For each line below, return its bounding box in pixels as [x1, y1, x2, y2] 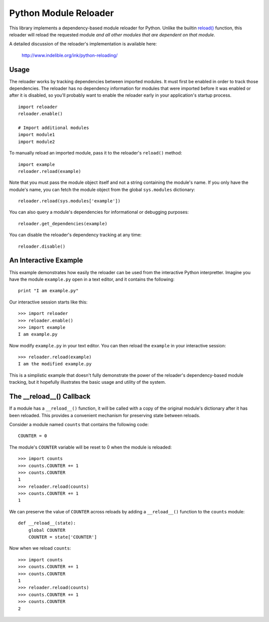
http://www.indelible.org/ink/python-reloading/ [21, 52, 118, 58]
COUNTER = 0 [18, 433, 47, 439]
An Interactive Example [9, 256, 83, 265]
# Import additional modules [18, 125, 89, 131]
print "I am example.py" [18, 288, 79, 294]
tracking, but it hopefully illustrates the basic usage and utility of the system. [9, 379, 166, 385]
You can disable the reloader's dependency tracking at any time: [9, 232, 142, 238]
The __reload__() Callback [9, 392, 91, 401]
